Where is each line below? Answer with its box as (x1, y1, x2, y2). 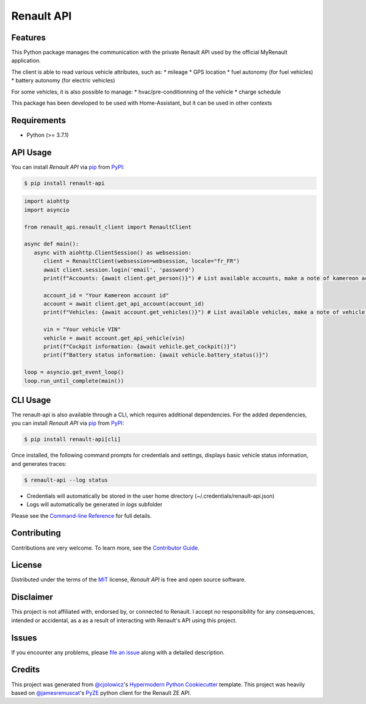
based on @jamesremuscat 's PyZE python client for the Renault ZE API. (11, 689, 192, 696)
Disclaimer (11, 592, 53, 603)
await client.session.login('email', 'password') (43, 266, 195, 273)
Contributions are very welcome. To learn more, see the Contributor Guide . (11, 544, 199, 551)
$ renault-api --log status (24, 476, 108, 484)
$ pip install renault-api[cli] (24, 436, 121, 443)
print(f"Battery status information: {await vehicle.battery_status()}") (43, 352, 269, 358)
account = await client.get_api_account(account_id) (43, 300, 204, 308)
